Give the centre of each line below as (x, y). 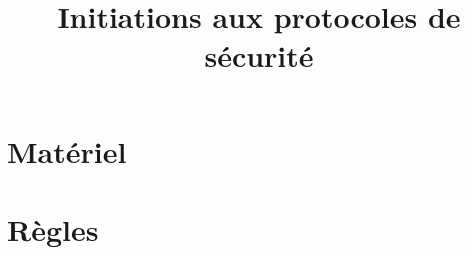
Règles (53, 228)
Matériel (67, 150)
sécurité (259, 55)
